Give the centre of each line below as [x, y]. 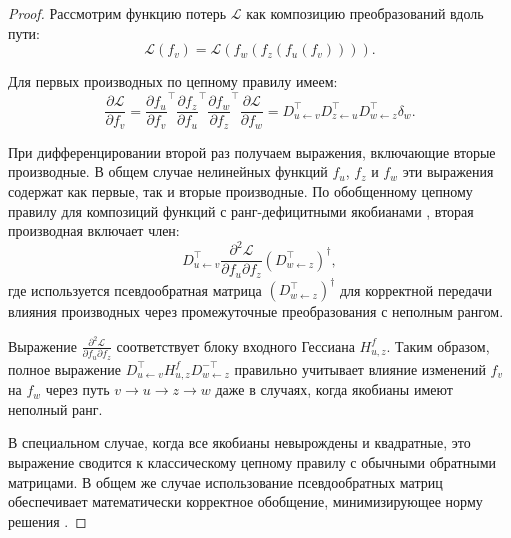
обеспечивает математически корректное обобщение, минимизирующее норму [245, 501]
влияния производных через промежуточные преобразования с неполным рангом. [256, 311]
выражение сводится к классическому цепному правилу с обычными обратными [252, 461]
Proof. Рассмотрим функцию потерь [117, 13]
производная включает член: [94, 230]
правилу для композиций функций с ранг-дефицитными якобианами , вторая [241, 210]
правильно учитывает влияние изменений [360, 368]
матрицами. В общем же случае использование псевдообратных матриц [225, 481]
